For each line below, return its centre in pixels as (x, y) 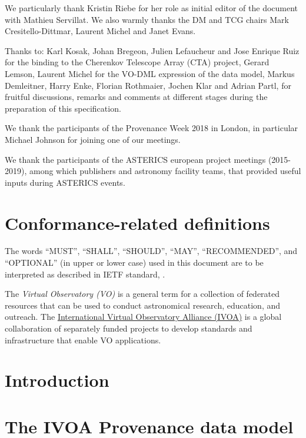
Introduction (57, 380)
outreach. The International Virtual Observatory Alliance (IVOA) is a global (143, 317)
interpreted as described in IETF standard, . (85, 274)
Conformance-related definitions (137, 223)
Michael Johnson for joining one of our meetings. (93, 139)
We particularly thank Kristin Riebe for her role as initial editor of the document (152, 8)
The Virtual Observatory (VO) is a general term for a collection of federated (142, 294)
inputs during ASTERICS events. (65, 182)
